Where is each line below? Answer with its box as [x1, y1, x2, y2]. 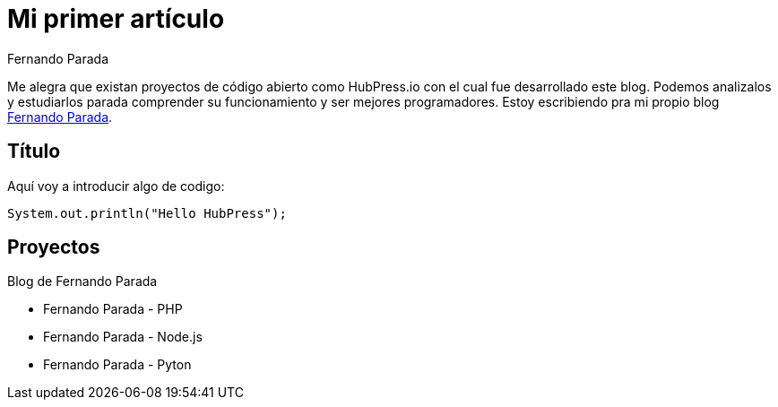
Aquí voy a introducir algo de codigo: [7, 178, 225, 194]
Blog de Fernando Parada [7, 273, 158, 290]
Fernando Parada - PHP [43, 301, 183, 317]
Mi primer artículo [7, 4, 225, 34]
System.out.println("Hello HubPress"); [7, 205, 287, 221]
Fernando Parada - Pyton [43, 357, 192, 373]
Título [7, 140, 61, 163]
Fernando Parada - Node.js [43, 329, 203, 345]
